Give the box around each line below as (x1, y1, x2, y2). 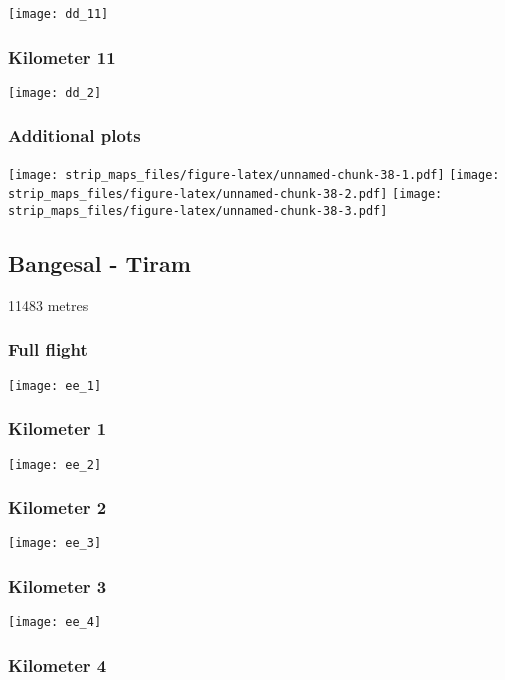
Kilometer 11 (8, 44, 116, 69)
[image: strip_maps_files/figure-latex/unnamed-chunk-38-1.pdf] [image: (8, 167, 500, 182)
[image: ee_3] (8, 536, 102, 551)
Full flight (8, 337, 88, 362)
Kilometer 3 (8, 574, 107, 599)
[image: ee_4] (8, 615, 102, 630)
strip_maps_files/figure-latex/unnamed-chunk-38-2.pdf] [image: (8, 187, 443, 202)
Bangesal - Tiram (8, 248, 191, 279)
